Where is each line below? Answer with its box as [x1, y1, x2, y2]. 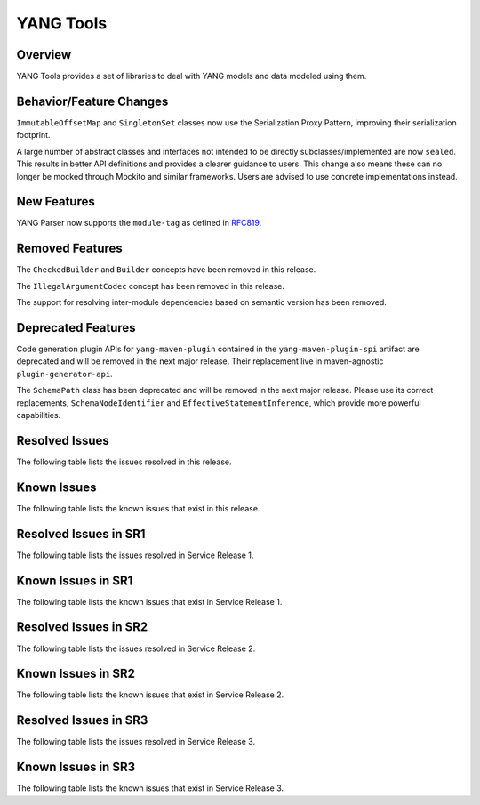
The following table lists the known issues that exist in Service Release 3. [16, 783, 284, 793]
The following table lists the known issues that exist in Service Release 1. [16, 596, 283, 607]
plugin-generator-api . [16, 368, 113, 379]
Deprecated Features [16, 320, 137, 335]
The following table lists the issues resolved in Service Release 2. [16, 643, 256, 654]
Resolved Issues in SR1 [16, 526, 146, 542]
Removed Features [16, 241, 124, 256]
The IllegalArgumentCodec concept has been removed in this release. [16, 280, 284, 291]
